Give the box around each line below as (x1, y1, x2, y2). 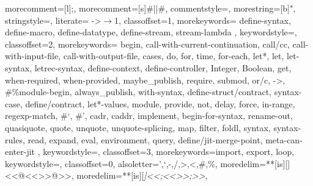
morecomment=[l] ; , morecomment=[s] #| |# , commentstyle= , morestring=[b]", (5, 2, 296, 14)
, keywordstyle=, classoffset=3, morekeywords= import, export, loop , (37, 145, 295, 158)
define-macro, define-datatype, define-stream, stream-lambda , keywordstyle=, (5, 26, 297, 38)
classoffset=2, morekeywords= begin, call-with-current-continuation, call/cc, (5, 37, 290, 50)
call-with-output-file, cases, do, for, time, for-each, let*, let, (63, 49, 284, 62)
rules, (5, 133, 25, 146)
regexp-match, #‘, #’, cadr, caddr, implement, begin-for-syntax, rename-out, (5, 109, 293, 122)
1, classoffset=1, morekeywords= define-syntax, (114, 13, 292, 26)
